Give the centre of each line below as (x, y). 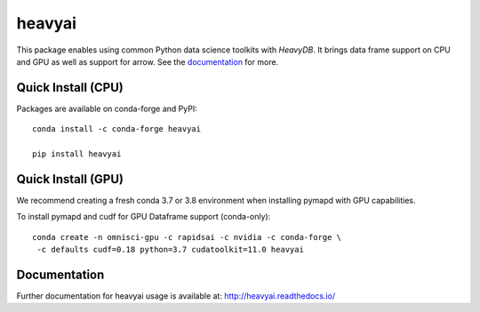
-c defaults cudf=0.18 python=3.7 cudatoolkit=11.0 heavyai (170, 250)
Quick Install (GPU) (70, 179)
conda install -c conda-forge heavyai (117, 129)
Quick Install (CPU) (70, 88)
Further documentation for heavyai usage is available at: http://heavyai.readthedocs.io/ (176, 296)
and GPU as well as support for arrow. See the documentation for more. (148, 61)
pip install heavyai (77, 154)
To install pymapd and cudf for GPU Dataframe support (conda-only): (144, 217)
